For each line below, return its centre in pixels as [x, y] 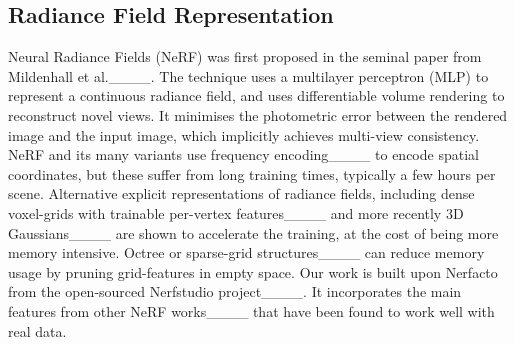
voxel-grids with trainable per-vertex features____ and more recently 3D [236, 212]
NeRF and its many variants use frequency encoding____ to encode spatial [243, 154]
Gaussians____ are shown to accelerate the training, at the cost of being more [253, 232]
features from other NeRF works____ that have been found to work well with [251, 310]
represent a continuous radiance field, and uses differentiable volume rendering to [256, 95]
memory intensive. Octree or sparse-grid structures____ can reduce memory [246, 252]
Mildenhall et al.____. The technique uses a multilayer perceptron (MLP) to [248, 75]
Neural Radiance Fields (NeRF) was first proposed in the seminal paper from [245, 56]
